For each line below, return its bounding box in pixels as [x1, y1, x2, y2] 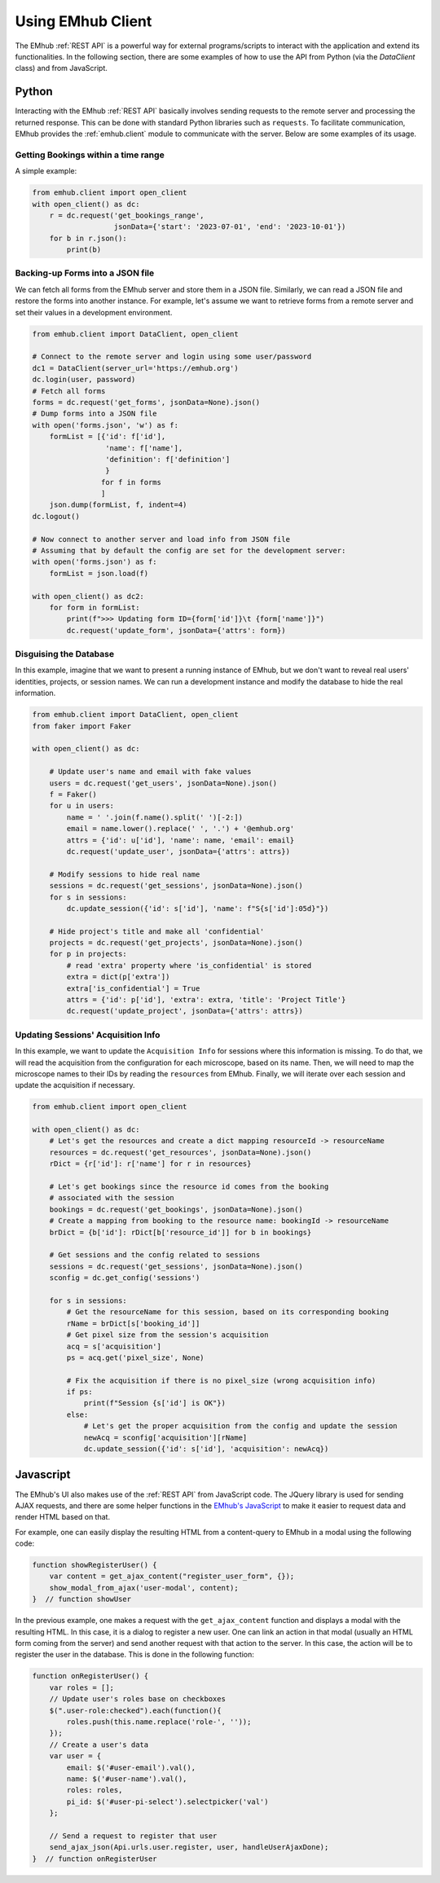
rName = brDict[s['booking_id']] [66, 1318, 200, 1328]
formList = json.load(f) [49, 569, 149, 578]
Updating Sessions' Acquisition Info [15, 1029, 161, 1040]
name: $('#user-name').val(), [66, 1774, 187, 1784]
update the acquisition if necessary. [15, 1080, 135, 1090]
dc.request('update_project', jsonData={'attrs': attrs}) [66, 1006, 303, 1016]
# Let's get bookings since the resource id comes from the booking [49, 1182, 329, 1191]
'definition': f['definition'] [104, 455, 231, 464]
